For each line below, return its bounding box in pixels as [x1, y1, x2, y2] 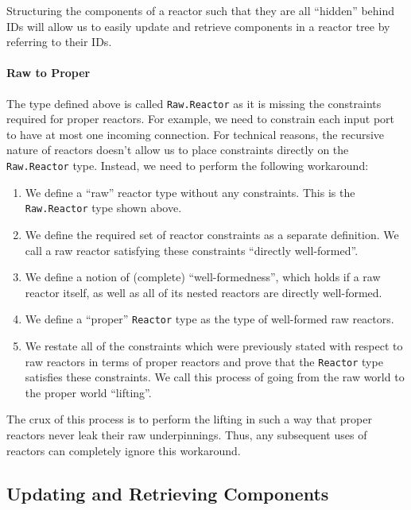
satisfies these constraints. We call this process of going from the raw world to [25, 369, 405, 385]
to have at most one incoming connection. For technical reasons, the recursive [6, 126, 385, 142]
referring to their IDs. [6, 33, 112, 50]
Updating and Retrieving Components [6, 481, 329, 505]
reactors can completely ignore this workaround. [6, 442, 241, 458]
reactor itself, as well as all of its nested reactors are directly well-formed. [25, 284, 382, 300]
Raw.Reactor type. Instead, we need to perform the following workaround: [6, 157, 369, 174]
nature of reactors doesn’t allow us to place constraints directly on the [6, 141, 349, 158]
